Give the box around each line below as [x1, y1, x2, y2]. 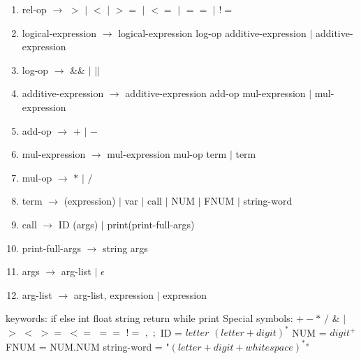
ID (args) [58, 217, 98, 231]
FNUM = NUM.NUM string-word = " [6, 339, 170, 353]
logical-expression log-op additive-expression [118, 25, 307, 40]
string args [103, 240, 148, 255]
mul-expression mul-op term [107, 147, 227, 161]
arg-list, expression [73, 287, 154, 302]
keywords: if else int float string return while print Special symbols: [6, 311, 293, 325]
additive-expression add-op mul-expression [125, 86, 306, 101]
